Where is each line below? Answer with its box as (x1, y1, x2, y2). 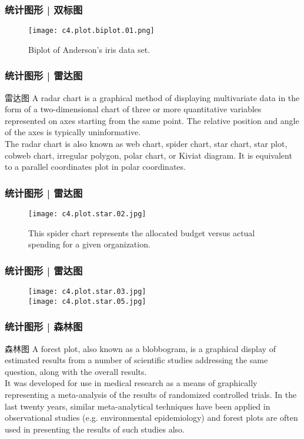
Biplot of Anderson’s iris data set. (28, 43, 151, 55)
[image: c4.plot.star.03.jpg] (28, 287, 146, 296)
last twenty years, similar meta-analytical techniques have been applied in (5, 400, 270, 412)
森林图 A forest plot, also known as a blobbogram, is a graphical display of (5, 342, 276, 354)
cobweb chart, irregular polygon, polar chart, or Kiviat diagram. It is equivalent (5, 149, 292, 161)
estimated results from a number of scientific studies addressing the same (5, 354, 268, 366)
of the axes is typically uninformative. (5, 126, 141, 138)
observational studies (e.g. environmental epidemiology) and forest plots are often (5, 411, 298, 424)
